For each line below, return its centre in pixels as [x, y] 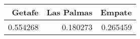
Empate [116, 12]
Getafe [25, 12]
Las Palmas [69, 12]
